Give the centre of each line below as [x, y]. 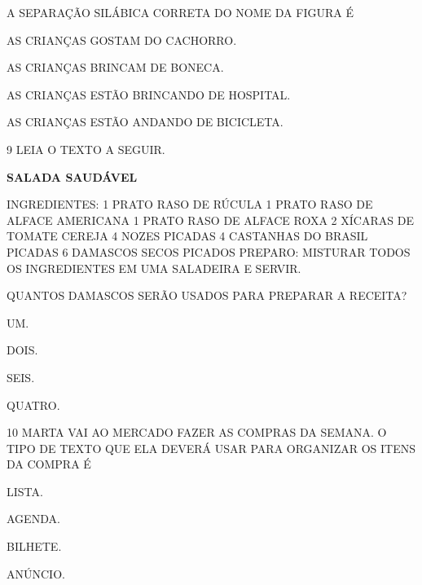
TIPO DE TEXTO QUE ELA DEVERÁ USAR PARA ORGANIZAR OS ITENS [211, 448]
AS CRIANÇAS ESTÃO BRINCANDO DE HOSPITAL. [149, 94]
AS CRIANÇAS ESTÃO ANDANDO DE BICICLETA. [145, 122]
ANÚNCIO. [36, 573]
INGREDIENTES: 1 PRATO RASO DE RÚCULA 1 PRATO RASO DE [190, 204]
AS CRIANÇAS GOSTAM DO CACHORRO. [122, 40]
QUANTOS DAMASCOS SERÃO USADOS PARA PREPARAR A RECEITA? [207, 295]
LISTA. [25, 491]
